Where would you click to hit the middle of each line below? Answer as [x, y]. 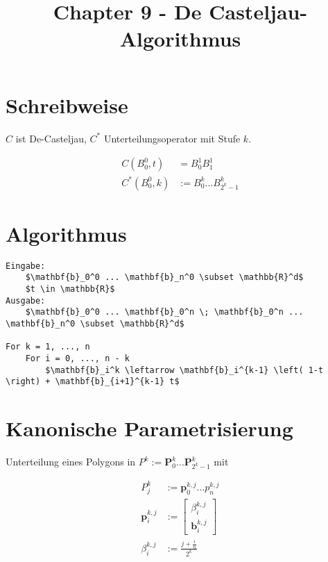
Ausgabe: [26, 300]
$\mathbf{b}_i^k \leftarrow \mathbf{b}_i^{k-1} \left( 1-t [184, 370]
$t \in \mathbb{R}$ [70, 289]
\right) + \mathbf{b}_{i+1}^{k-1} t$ [93, 382]
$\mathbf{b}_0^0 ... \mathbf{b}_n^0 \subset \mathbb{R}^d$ [164, 278]
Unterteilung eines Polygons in [71, 462]
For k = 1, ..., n [48, 347]
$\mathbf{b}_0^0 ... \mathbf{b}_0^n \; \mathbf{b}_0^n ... [164, 312]
